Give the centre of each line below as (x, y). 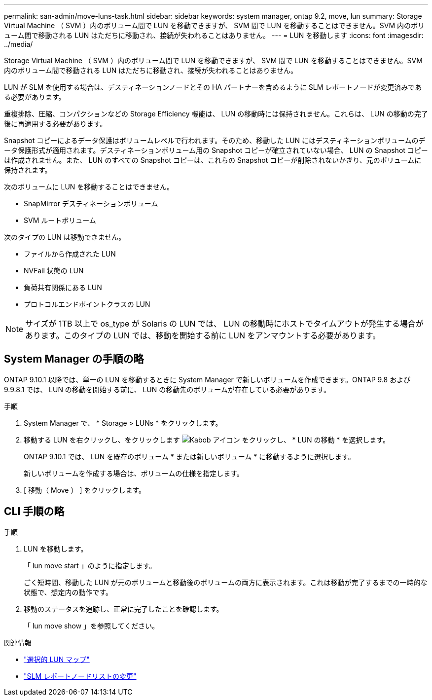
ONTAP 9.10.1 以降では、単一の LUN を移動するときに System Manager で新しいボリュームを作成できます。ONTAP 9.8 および (207, 379)
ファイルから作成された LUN (70, 254)
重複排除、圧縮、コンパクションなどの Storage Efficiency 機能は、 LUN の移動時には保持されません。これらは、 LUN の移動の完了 (216, 114)
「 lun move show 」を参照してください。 (91, 626)
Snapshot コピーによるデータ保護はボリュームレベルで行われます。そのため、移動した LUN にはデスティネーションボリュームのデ (215, 140)
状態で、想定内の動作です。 (68, 592)
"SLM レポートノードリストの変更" (80, 676)
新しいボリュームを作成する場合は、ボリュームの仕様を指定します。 (134, 473)
